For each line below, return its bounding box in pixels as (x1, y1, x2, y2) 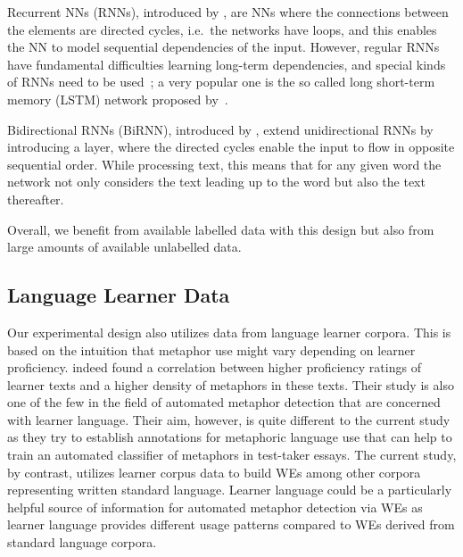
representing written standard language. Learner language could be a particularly (7, 480, 452, 499)
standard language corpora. (7, 533, 157, 552)
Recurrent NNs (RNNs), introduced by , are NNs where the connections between (7, 3, 449, 21)
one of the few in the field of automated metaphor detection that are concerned (7, 393, 441, 412)
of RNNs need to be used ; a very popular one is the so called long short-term (7, 72, 435, 91)
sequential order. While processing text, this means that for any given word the (7, 154, 442, 173)
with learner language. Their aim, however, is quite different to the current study (7, 410, 451, 428)
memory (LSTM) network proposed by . (7, 89, 228, 108)
